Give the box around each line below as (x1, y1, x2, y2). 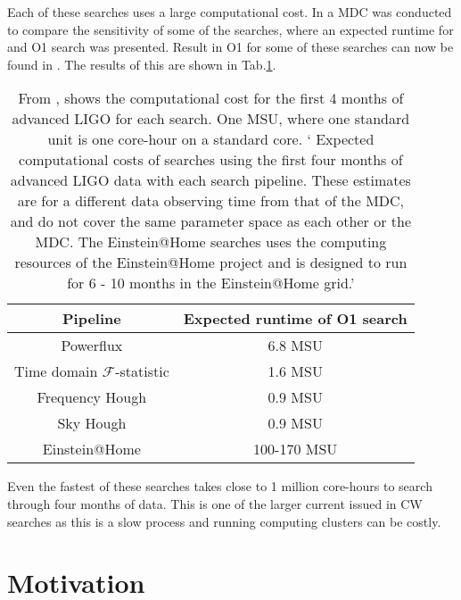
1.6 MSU (268, 361, 323, 382)
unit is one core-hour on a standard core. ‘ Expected (47, 129, 375, 150)
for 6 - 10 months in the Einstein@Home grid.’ (67, 272, 355, 294)
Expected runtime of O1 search (183, 308, 407, 329)
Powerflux (61, 335, 123, 356)
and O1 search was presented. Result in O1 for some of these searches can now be (7, 37, 454, 56)
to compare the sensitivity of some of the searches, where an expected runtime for (7, 20, 454, 38)
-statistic (115, 361, 169, 382)
